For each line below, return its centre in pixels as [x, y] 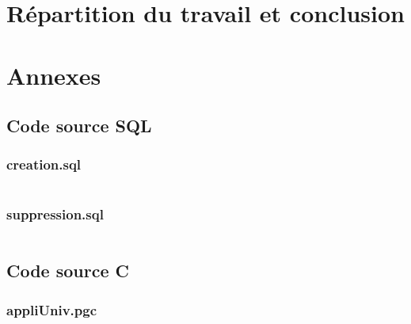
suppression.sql [55, 213]
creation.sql [44, 164]
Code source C [68, 271]
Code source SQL [79, 126]
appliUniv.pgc [52, 309]
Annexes [54, 75]
